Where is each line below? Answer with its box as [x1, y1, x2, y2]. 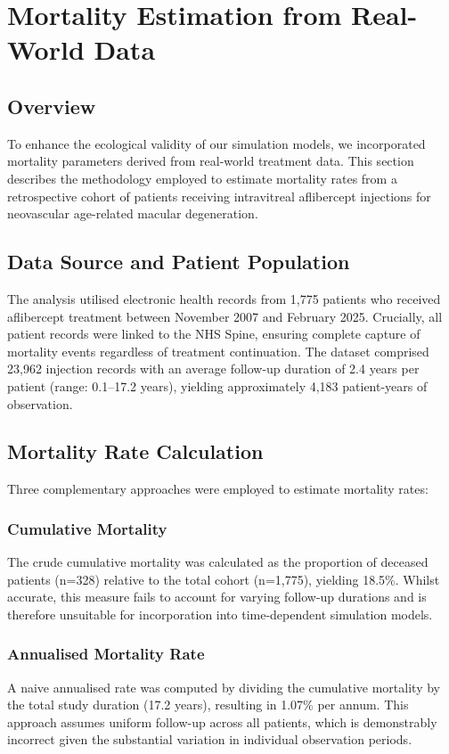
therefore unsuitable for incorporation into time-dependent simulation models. [7, 604, 433, 623]
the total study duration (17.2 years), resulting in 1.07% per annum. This [7, 695, 409, 714]
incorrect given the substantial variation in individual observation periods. [7, 730, 412, 749]
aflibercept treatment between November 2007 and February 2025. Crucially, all [7, 307, 443, 325]
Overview [7, 92, 96, 119]
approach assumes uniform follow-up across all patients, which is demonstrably [7, 712, 437, 731]
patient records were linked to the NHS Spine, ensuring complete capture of [7, 324, 420, 343]
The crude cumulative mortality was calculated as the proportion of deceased [7, 553, 429, 571]
